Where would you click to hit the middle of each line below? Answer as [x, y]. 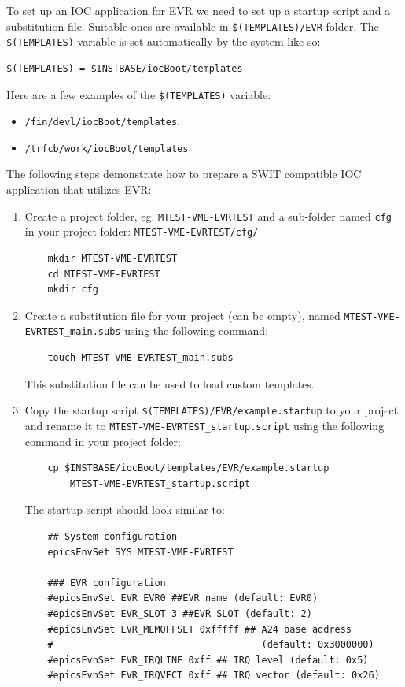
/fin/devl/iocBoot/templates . [102, 121]
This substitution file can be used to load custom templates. [169, 383]
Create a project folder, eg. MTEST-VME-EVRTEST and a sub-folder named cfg [208, 215]
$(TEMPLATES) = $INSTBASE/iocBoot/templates [125, 68]
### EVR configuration [107, 583]
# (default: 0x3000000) [211, 645]
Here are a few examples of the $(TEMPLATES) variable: [139, 94]
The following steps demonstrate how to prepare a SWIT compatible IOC [184, 174]
